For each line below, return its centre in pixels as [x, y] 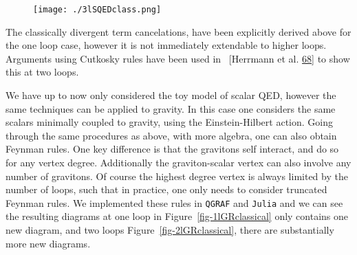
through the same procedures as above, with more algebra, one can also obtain [171, 135]
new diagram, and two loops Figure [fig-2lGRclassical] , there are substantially [170, 230]
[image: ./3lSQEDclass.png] [97, 10]
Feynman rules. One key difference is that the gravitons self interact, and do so [172, 149]
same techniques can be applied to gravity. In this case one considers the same [171, 108]
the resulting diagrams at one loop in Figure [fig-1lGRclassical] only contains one [177, 216]
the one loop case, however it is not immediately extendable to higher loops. [166, 45]
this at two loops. [42, 72]
